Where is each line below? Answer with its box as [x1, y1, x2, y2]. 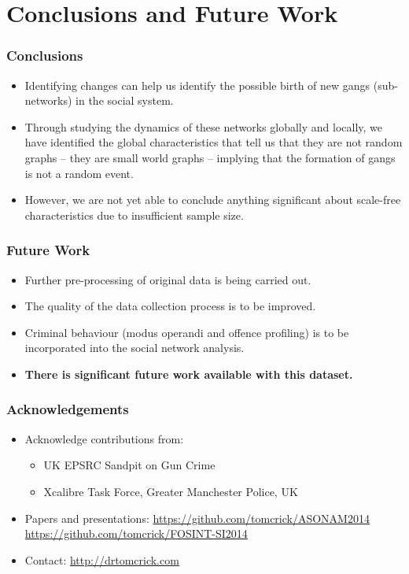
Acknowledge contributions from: [24, 430, 184, 446]
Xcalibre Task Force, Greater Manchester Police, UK [43, 483, 298, 499]
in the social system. [76, 92, 174, 109]
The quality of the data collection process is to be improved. [24, 298, 316, 314]
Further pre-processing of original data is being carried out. [24, 271, 311, 287]
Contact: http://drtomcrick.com [24, 551, 179, 568]
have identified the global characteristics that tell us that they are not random [24, 134, 403, 150]
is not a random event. [24, 165, 134, 181]
